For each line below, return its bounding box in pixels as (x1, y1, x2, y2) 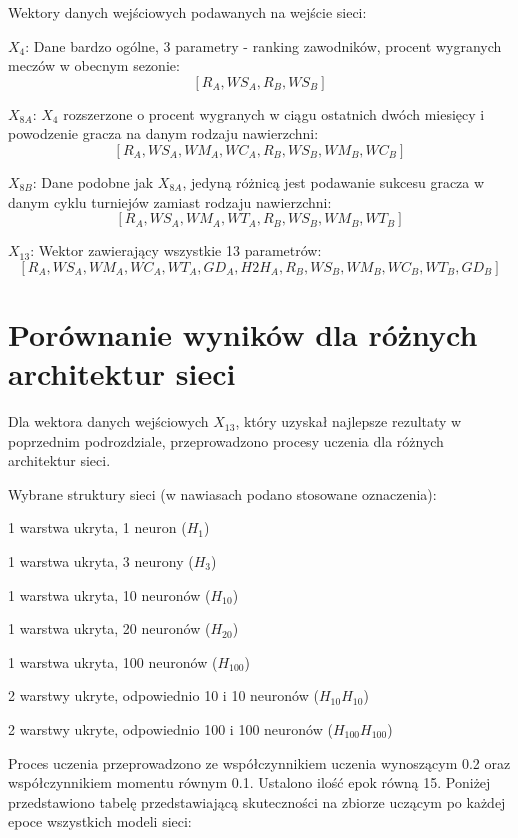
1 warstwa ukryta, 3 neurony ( (8, 551, 194, 572)
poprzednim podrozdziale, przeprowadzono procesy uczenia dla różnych (8, 430, 444, 451)
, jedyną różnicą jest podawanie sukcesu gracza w (182, 171, 485, 192)
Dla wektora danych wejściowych (8, 411, 209, 432)
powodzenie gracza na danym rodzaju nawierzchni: (8, 123, 319, 144)
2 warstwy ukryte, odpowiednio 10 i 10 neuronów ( (8, 685, 319, 706)
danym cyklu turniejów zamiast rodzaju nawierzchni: (8, 191, 332, 212)
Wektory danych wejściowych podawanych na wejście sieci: (8, 2, 367, 22)
